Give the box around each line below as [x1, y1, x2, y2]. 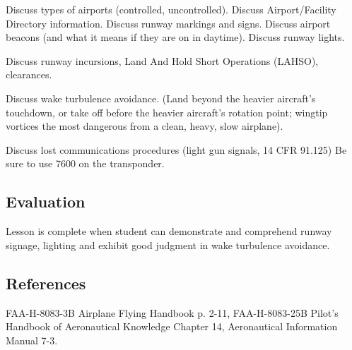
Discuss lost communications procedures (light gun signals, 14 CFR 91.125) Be [6, 142, 347, 157]
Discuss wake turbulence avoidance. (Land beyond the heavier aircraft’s [6, 90, 316, 105]
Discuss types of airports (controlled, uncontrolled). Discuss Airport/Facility [6, 2, 336, 16]
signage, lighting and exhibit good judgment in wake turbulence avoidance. [6, 237, 330, 252]
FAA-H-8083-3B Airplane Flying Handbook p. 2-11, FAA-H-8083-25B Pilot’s [6, 305, 339, 320]
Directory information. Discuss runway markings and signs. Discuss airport [6, 16, 331, 30]
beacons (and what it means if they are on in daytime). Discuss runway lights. [6, 30, 345, 44]
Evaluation [6, 191, 86, 212]
